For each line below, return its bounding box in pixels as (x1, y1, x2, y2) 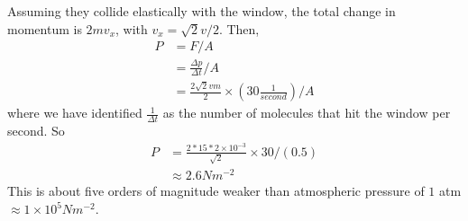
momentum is (7, 19, 82, 38)
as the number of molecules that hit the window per (162, 103, 451, 122)
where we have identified (7, 103, 142, 122)
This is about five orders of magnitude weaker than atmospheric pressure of (7, 181, 425, 200)
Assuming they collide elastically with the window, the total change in (7, 2, 396, 20)
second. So (7, 120, 65, 139)
